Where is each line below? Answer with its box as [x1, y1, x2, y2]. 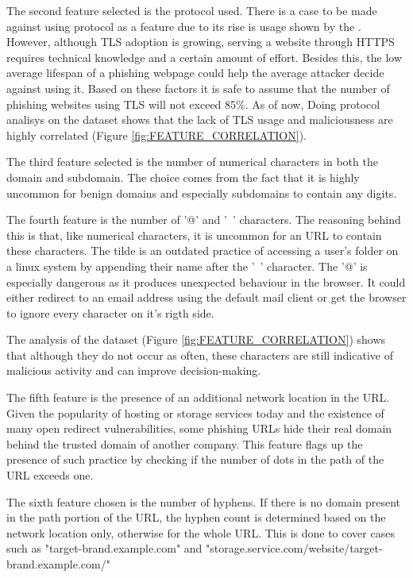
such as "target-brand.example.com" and [6, 540, 203, 557]
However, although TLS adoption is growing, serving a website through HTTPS [6, 33, 395, 50]
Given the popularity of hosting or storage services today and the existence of [6, 404, 384, 421]
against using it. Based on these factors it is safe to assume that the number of [6, 79, 390, 96]
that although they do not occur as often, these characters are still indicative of [6, 346, 393, 363]
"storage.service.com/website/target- [206, 540, 383, 557]
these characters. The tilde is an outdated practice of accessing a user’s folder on [6, 242, 399, 259]
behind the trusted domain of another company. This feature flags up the [6, 435, 363, 452]
